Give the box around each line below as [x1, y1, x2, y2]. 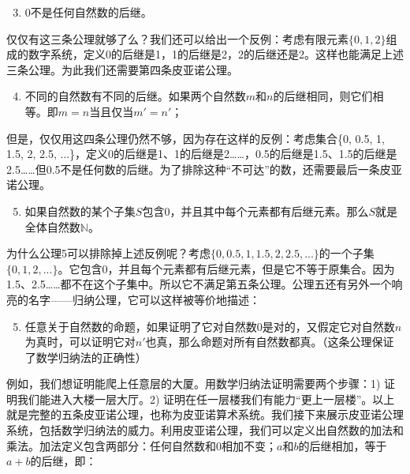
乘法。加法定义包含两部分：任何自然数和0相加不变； [6, 437, 277, 453]
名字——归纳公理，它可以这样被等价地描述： [28, 291, 260, 307]
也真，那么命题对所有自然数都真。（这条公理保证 [145, 333, 394, 350]
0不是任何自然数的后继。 [24, 4, 152, 20]
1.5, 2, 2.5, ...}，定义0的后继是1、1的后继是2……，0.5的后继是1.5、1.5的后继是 [6, 145, 397, 162]
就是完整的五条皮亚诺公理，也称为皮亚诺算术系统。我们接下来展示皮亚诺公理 [6, 406, 404, 423]
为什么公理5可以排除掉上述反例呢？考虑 [6, 245, 211, 261]
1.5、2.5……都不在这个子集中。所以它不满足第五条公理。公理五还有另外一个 [6, 276, 392, 292]
